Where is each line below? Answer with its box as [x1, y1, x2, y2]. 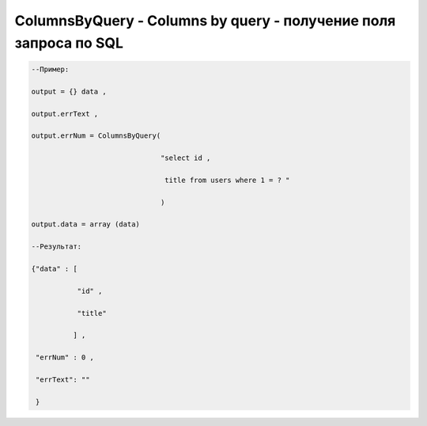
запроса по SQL [14, 34, 124, 51]
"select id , [160, 154, 211, 162]
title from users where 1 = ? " [164, 175, 290, 184]
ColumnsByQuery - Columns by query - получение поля [14, 12, 396, 29]
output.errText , [31, 109, 99, 118]
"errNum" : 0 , [36, 353, 95, 362]
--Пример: [31, 64, 70, 74]
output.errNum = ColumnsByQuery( [31, 131, 161, 140]
